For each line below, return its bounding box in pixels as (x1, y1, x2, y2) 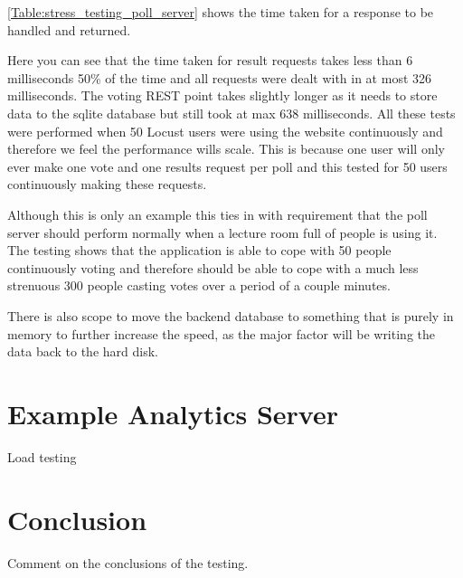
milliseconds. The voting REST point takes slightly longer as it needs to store (7, 86, 438, 105)
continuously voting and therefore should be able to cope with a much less (7, 258, 419, 277)
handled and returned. (7, 20, 131, 39)
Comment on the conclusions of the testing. (7, 553, 249, 572)
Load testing (7, 447, 77, 466)
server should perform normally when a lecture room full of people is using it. (7, 223, 438, 242)
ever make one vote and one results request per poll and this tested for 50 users (7, 156, 448, 175)
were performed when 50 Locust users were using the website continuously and (7, 121, 443, 140)
